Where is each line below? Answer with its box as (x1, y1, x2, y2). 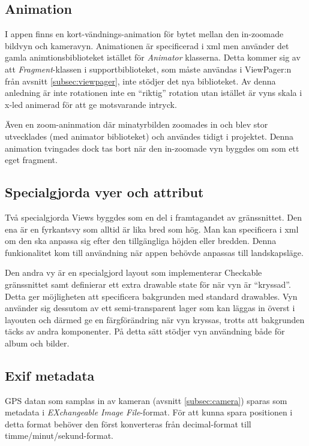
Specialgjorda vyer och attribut (5, 183, 204, 201)
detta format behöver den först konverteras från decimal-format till (5, 417, 251, 430)
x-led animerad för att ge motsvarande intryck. (5, 98, 177, 110)
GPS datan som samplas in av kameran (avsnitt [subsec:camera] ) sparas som (5, 394, 287, 406)
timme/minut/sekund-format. (5, 429, 113, 442)
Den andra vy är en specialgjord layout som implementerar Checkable (5, 266, 262, 279)
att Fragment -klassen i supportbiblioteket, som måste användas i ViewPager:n (5, 62, 292, 75)
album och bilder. (5, 336, 70, 349)
